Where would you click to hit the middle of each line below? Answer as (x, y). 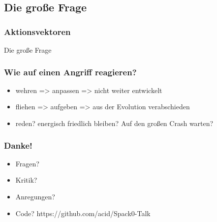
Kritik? (26, 180)
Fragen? (27, 163)
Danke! (18, 145)
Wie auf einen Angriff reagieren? (70, 72)
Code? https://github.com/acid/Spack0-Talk (83, 213)
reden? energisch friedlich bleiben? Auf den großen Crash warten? (114, 123)
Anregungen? (35, 196)
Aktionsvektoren (37, 31)
